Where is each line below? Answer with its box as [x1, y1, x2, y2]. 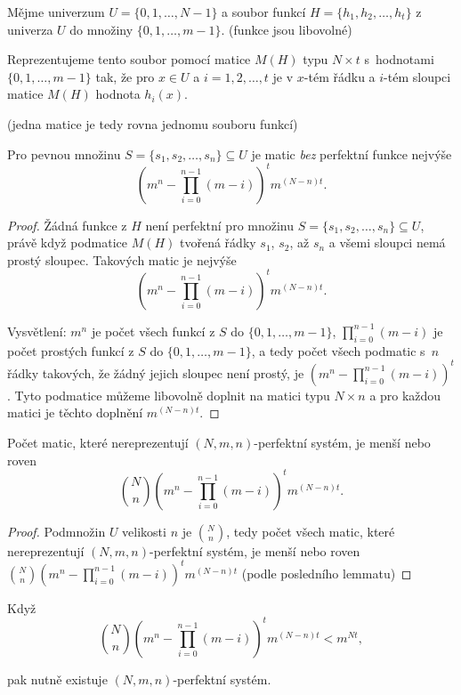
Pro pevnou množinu [7, 144, 121, 163]
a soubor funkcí [222, 3, 306, 20]
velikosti [122, 521, 166, 540]
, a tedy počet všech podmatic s [251, 341, 425, 360]
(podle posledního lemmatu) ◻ [241, 563, 412, 582]
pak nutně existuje [7, 669, 108, 688]
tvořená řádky [180, 233, 256, 252]
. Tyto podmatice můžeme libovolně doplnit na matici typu [7, 385, 330, 404]
